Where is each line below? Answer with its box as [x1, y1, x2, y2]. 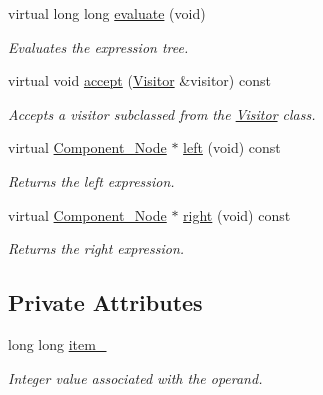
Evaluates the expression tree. [8, 36, 189, 57]
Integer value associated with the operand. [8, 367, 263, 388]
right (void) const [183, 204, 291, 225]
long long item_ [8, 333, 107, 354]
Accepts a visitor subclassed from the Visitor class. [8, 103, 316, 124]
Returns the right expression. [8, 238, 185, 259]
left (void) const [183, 137, 281, 158]
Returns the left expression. [8, 170, 175, 191]
